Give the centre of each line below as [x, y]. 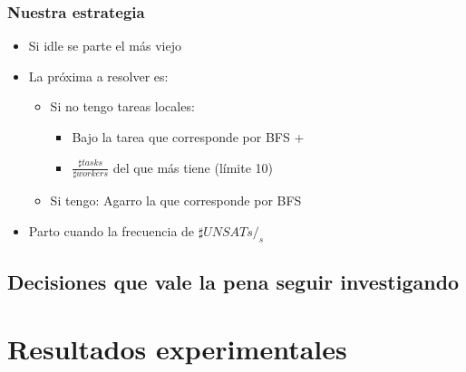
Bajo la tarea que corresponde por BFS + [188, 137]
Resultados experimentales [177, 348]
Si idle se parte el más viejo [105, 46]
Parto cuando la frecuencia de [112, 231]
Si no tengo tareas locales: [122, 106]
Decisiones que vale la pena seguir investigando [233, 282]
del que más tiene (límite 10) [193, 167]
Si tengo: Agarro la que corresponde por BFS [176, 200]
